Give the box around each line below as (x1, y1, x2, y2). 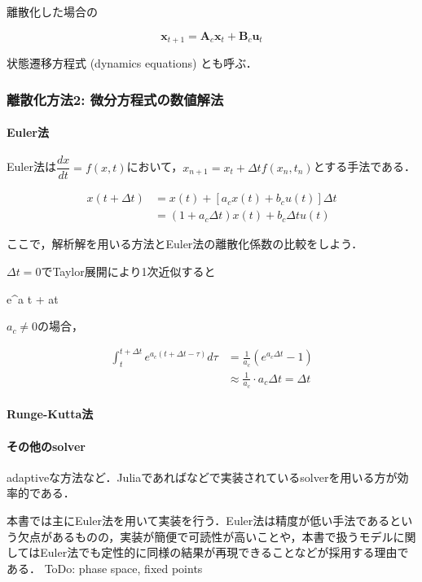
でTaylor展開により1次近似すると (41, 263, 216, 279)
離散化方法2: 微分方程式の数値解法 (7, 89, 224, 109)
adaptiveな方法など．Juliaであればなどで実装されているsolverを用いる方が (7, 468, 398, 485)
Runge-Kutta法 (7, 405, 94, 422)
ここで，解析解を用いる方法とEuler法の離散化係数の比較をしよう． (7, 235, 363, 252)
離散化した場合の (7, 3, 98, 20)
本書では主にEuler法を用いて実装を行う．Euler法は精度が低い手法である (7, 512, 390, 529)
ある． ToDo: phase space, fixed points (7, 559, 203, 576)
